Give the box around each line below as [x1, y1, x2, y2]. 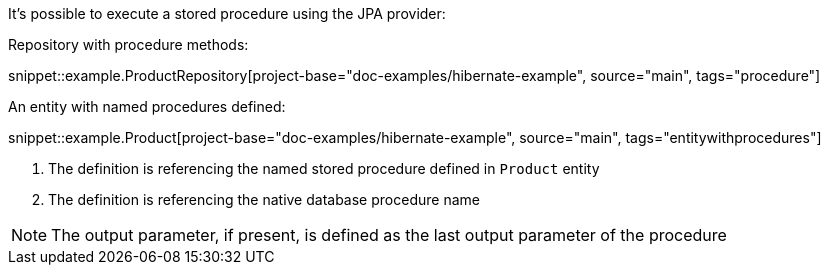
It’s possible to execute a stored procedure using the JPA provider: [8, 5, 446, 22]
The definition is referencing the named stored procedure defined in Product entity [48, 160, 600, 177]
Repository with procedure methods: [8, 36, 249, 53]
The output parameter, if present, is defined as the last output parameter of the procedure [51, 225, 727, 245]
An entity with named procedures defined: [8, 98, 286, 115]
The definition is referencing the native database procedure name [48, 191, 480, 208]
